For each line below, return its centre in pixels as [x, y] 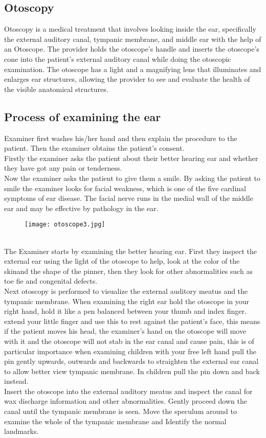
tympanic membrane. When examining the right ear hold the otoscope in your [127, 301]
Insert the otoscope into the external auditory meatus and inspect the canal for [128, 391]
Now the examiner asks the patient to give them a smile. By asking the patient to [132, 178]
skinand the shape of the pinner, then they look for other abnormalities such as [128, 271]
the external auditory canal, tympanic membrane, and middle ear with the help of [133, 39]
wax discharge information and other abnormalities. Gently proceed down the [126, 401]
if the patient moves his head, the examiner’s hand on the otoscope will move [125, 331]
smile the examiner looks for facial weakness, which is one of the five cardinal [125, 188]
